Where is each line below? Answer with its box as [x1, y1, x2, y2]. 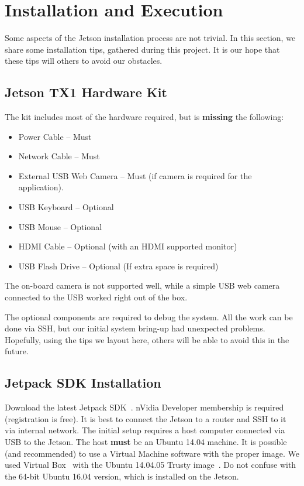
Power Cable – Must [18, 130, 92, 142]
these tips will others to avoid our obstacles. [5, 54, 163, 67]
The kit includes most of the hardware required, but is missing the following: [5, 111, 284, 123]
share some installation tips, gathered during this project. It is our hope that [5, 43, 280, 55]
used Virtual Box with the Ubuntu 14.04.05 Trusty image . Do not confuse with [5, 458, 296, 471]
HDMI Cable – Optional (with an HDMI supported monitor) [18, 240, 237, 252]
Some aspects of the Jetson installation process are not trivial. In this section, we [5, 32, 296, 44]
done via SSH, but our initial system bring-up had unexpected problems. [5, 322, 265, 334]
